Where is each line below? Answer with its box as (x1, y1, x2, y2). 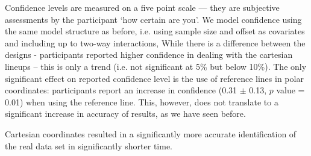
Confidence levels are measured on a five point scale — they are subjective (5, 1, 280, 13)
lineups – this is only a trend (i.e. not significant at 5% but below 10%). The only (5, 60, 307, 72)
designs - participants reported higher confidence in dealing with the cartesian (5, 48, 293, 61)
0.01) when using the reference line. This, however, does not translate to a (5, 95, 278, 108)
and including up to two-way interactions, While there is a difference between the (5, 36, 306, 49)
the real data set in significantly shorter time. (5, 139, 173, 152)
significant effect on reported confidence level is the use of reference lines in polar (5, 72, 304, 84)
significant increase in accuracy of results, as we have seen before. (5, 107, 246, 120)
